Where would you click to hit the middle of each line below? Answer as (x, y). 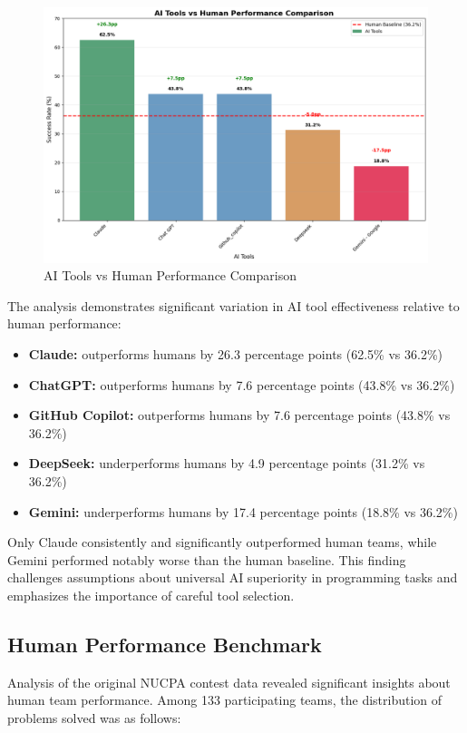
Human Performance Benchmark (165, 644)
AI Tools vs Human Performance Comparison (170, 275)
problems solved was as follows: (94, 717)
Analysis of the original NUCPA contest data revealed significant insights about (229, 682)
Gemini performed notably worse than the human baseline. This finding (207, 559)
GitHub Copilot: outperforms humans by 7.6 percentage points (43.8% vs (239, 415)
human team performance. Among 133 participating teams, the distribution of (225, 700)
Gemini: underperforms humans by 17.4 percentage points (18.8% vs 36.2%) (243, 511)
